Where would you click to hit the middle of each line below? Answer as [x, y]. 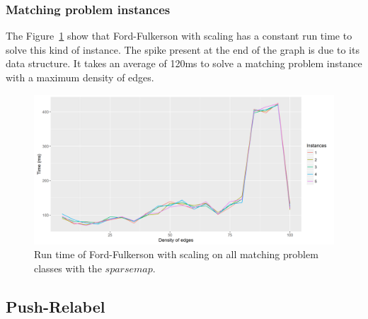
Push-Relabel [56, 306]
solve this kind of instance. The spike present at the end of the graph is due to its [183, 49]
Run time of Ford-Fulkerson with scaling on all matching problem [176, 254]
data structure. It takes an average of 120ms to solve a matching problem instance [184, 63]
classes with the [68, 268]
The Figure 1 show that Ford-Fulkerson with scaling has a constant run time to [179, 36]
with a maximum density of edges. [80, 77]
